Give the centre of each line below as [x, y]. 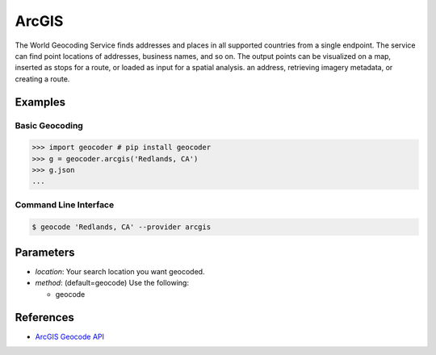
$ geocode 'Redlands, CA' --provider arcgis [122, 227]
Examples [40, 102]
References [44, 317]
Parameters [45, 253]
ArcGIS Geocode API [70, 336]
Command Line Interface [65, 204]
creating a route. [42, 79]
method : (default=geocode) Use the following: [112, 283]
